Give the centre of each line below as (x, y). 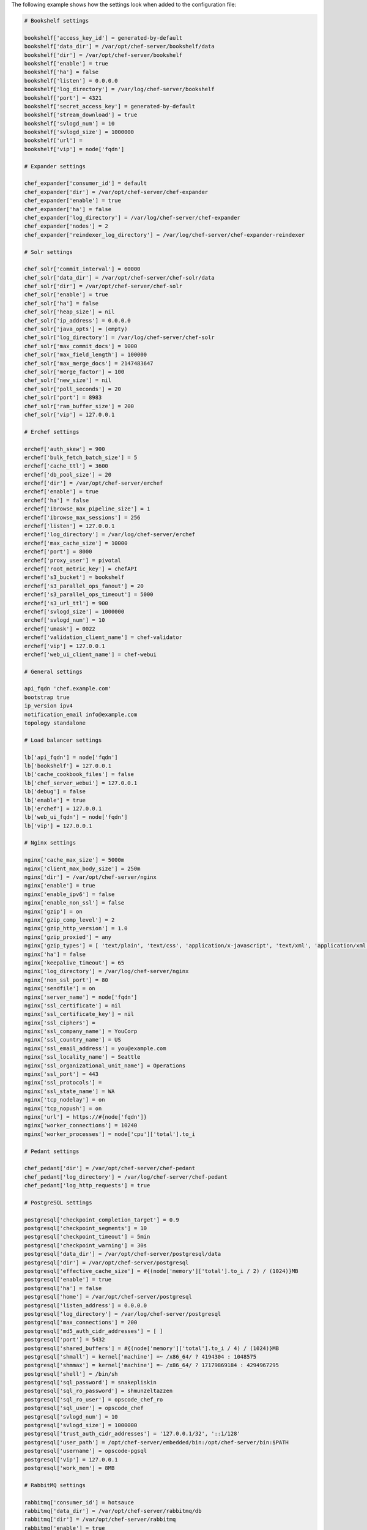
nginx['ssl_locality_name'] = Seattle (82, 1057)
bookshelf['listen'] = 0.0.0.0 (71, 80)
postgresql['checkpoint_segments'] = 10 (85, 1228)
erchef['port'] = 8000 (58, 552)
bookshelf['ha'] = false (61, 72)
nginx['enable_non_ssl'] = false (74, 903)
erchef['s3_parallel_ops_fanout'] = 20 (84, 586)
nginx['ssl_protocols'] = (63, 1083)
